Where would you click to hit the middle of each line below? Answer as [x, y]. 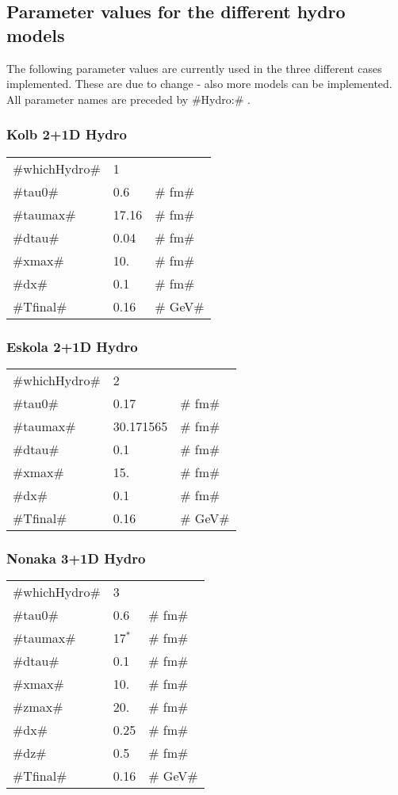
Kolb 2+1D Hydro [67, 134]
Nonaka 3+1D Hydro [76, 558]
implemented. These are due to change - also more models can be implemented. [199, 84]
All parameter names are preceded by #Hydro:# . [128, 99]
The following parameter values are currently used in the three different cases [194, 68]
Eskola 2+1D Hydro [72, 346]
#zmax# [38, 707]
